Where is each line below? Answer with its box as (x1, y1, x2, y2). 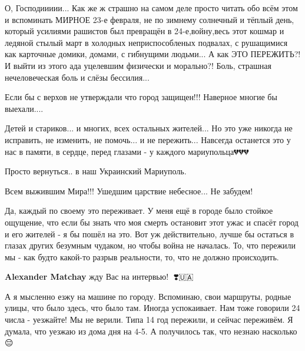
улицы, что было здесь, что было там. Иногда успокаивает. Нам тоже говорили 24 (5, 302, 300, 314)
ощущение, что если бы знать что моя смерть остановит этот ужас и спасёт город (5, 216, 299, 228)
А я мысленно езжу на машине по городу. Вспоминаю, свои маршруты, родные (5, 290, 291, 302)
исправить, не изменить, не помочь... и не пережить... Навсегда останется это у (5, 133, 291, 145)
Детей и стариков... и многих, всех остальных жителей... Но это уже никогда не (5, 122, 293, 134)
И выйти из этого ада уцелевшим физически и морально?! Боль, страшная (5, 59, 271, 71)
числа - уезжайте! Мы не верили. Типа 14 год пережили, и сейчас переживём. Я (5, 313, 293, 326)
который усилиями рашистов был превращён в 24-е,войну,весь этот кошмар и (5, 25, 284, 37)
